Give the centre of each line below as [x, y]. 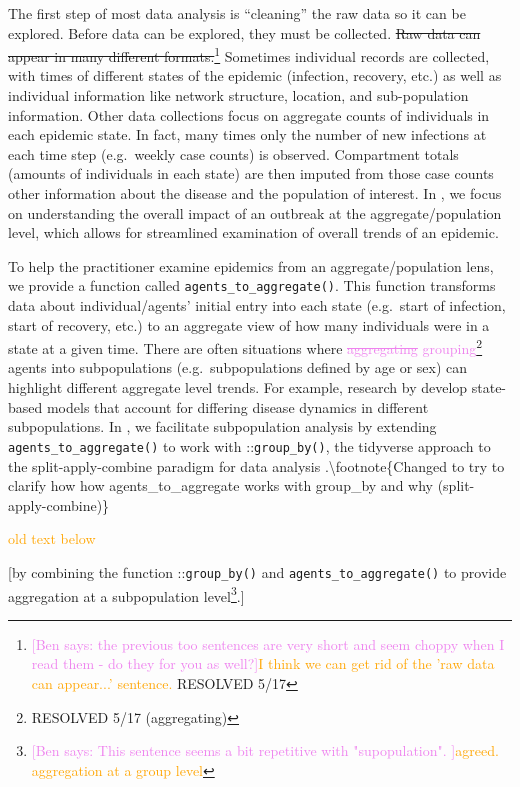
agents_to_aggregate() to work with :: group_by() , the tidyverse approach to [249, 445]
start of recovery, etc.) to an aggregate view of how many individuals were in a [249, 324]
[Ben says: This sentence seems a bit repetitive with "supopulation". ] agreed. [265, 750]
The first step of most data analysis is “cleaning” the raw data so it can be [237, 13]
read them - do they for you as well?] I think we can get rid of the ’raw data [263, 663]
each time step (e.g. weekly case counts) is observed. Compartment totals [233, 153]
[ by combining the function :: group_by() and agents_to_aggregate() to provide [257, 571]
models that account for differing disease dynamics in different [237, 406]
